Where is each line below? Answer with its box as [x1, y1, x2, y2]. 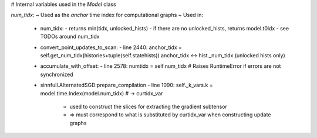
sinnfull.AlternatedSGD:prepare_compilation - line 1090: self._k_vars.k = [40, 82, 214, 89]
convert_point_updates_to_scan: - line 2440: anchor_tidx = [40, 44, 182, 51]
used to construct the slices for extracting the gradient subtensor [69, 103, 227, 110]
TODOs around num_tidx [40, 33, 100, 40]
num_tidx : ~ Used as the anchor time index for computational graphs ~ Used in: [11, 12, 204, 19]
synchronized [40, 71, 73, 78]
